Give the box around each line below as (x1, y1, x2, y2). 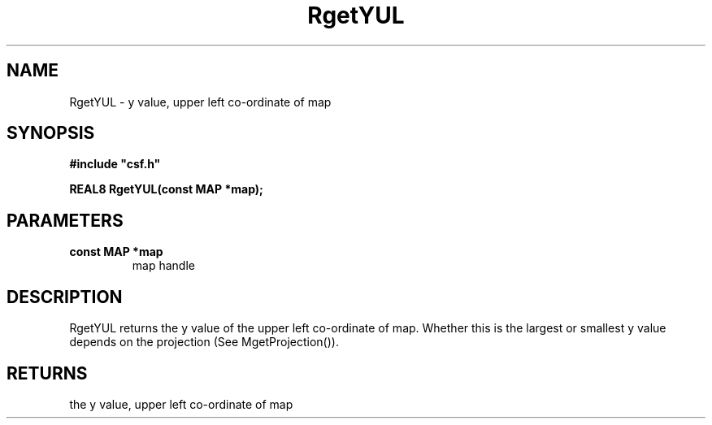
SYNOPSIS (7, 123, 95, 144)
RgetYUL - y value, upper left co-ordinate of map (69, 94, 332, 109)
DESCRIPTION (7, 286, 123, 307)
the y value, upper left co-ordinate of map (69, 397, 293, 411)
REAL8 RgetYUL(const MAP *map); (69, 182, 263, 197)
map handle (132, 258, 195, 273)
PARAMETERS (7, 210, 124, 231)
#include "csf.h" (69, 157, 161, 171)
